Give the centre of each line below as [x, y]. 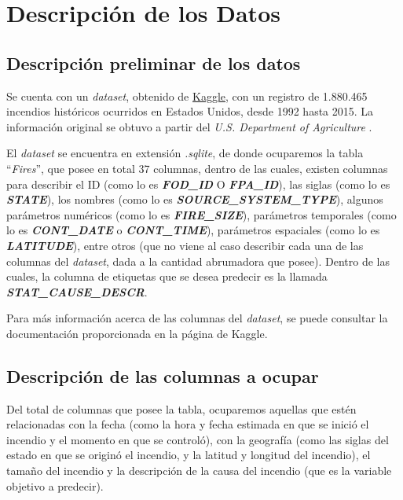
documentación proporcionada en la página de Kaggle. [137, 333]
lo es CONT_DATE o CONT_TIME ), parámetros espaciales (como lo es [193, 230]
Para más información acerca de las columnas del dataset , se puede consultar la [197, 318]
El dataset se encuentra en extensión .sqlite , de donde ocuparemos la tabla [185, 153]
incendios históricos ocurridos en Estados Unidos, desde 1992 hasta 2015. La [190, 111]
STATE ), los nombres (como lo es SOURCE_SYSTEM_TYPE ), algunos [195, 199]
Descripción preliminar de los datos [154, 63]
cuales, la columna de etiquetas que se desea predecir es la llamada [167, 276]
